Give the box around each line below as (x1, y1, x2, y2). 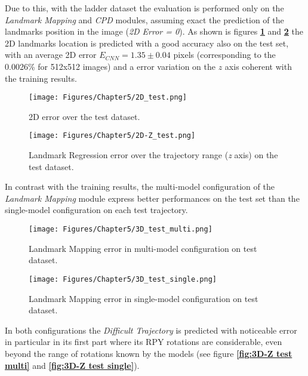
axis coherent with (224, 60, 292, 72)
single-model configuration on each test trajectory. (5, 204, 188, 216)
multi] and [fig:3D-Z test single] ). (5, 359, 140, 371)
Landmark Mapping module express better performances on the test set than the (5, 192, 300, 204)
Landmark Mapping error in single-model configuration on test (29, 292, 258, 304)
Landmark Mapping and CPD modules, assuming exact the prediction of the (5, 13, 284, 26)
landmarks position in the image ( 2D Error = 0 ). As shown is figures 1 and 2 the (5, 25, 303, 38)
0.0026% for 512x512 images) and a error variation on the (5, 60, 215, 72)
